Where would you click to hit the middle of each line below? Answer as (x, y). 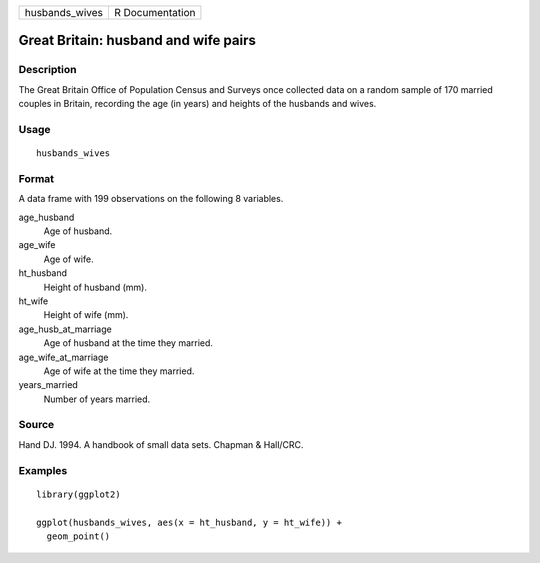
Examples (43, 470)
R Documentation (154, 12)
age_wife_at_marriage (63, 357)
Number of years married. (97, 399)
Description (47, 70)
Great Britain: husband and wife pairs (137, 40)
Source (36, 425)
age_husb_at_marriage (65, 329)
